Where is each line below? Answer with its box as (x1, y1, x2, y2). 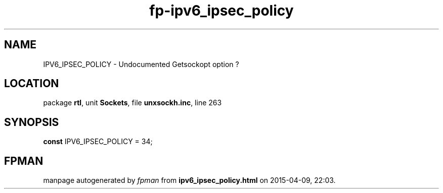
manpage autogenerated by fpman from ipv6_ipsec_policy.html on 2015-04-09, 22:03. (43, 176, 336, 185)
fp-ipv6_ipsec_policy (149, 2, 294, 19)
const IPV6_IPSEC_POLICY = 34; (43, 137, 153, 146)
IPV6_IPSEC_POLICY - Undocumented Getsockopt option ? (43, 59, 239, 69)
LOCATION (4, 77, 59, 90)
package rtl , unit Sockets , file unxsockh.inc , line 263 (43, 98, 222, 107)
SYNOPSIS (4, 115, 59, 128)
